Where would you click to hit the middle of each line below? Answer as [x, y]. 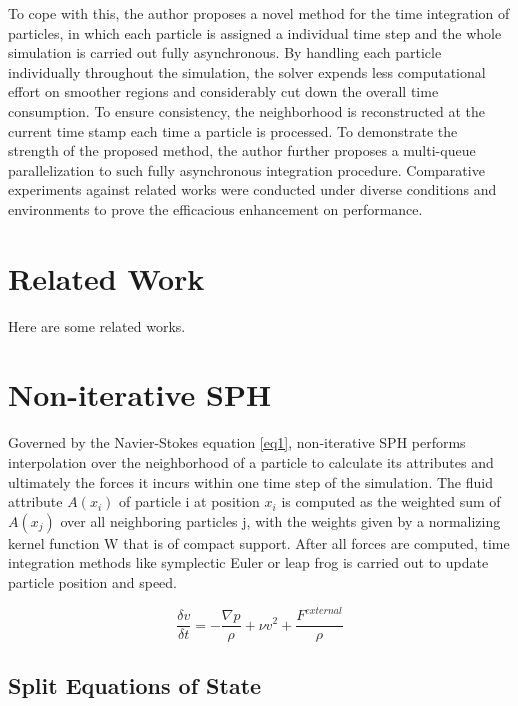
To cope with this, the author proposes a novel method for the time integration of [259, 13]
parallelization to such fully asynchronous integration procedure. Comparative [246, 169]
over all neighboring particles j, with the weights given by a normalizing [280, 520]
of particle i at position [189, 501]
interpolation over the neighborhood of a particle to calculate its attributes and [251, 461]
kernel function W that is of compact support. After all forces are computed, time [259, 542]
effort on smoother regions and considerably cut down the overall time [223, 91]
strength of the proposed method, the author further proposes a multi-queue [242, 150]
